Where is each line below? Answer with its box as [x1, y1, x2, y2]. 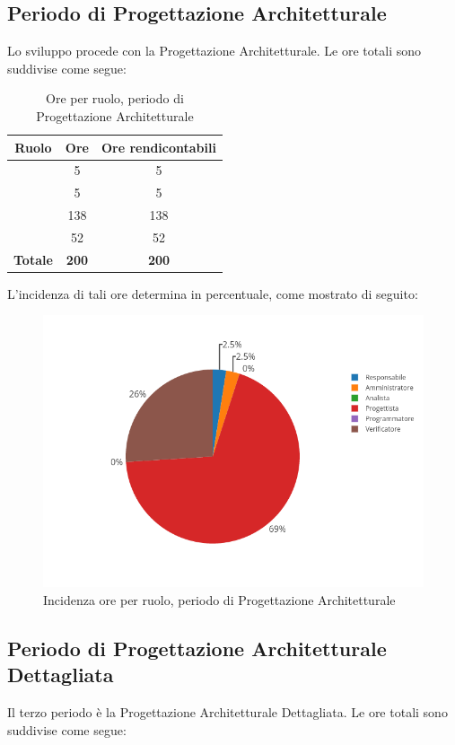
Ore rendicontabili [101, 137, 216, 156]
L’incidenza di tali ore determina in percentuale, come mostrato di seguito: [7, 284, 418, 302]
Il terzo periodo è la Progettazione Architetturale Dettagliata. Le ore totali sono [7, 703, 448, 722]
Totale [13, 250, 53, 268]
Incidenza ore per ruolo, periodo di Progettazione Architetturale [43, 590, 396, 609]
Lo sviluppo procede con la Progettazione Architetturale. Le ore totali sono [7, 41, 421, 60]
